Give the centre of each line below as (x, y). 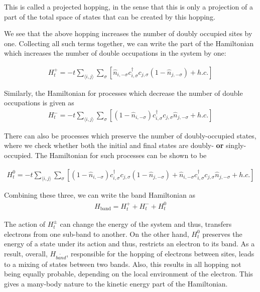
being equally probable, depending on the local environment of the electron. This (129, 274)
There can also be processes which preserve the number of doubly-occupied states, (130, 135)
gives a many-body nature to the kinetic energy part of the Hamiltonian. (116, 283)
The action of (25, 224)
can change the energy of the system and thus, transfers (146, 224)
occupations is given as (39, 103)
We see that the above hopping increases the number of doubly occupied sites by (128, 33)
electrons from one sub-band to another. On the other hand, (97, 234)
